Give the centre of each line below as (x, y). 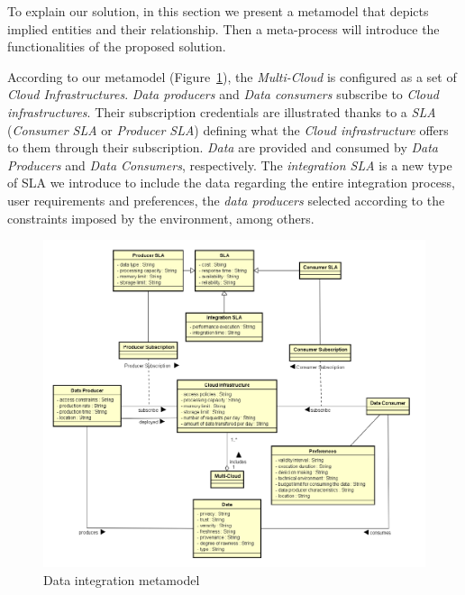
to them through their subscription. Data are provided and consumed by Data (223, 147)
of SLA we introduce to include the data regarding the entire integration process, (231, 183)
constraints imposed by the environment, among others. (161, 218)
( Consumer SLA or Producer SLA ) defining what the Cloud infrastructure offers (228, 129)
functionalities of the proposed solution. (117, 46)
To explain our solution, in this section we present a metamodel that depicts (218, 11)
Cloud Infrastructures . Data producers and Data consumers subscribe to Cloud (223, 94)
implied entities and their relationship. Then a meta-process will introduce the (223, 28)
